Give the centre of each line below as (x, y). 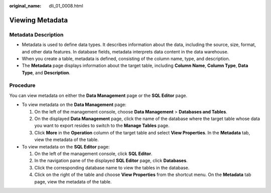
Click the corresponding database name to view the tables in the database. (112, 167)
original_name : (25, 6)
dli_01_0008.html (66, 6)
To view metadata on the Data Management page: (74, 104)
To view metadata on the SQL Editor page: (66, 146)
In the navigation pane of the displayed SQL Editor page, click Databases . (111, 160)
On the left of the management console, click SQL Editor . (93, 153)
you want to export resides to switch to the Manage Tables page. (102, 125)
